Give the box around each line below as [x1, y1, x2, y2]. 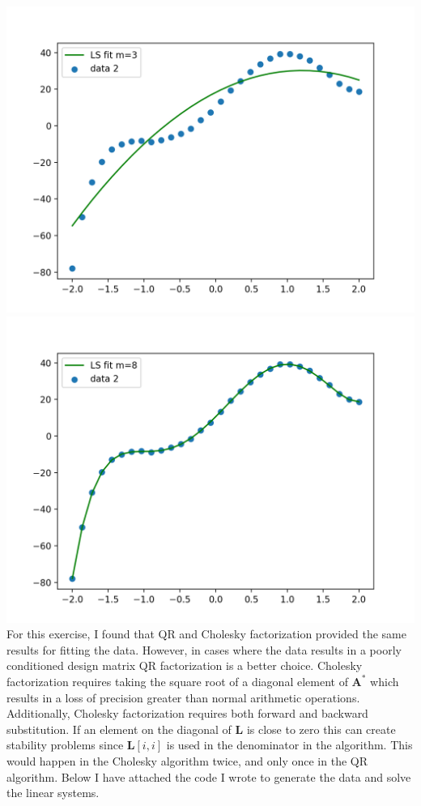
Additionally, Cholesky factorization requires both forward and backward [6, 705, 368, 722]
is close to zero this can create [246, 720, 396, 737]
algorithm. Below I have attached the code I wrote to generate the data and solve [6, 768, 411, 785]
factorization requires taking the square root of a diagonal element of [6, 672, 348, 689]
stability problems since [6, 736, 124, 753]
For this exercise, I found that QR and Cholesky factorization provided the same [6, 625, 406, 642]
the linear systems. [6, 784, 100, 801]
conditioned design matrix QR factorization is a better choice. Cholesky [6, 657, 363, 674]
